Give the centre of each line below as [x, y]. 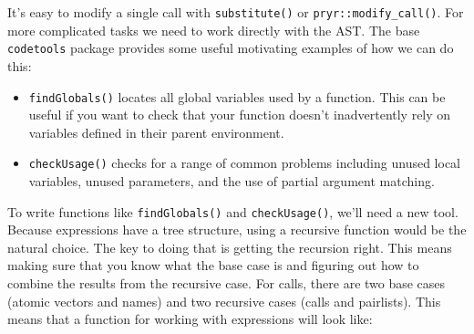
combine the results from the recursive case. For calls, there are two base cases [227, 283]
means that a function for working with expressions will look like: [190, 319]
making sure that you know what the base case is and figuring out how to [213, 265]
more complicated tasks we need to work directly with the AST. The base [214, 30]
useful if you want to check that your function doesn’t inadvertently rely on [240, 115]
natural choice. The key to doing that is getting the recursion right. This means [230, 247]
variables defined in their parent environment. [156, 132]
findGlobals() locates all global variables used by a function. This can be [237, 96]
